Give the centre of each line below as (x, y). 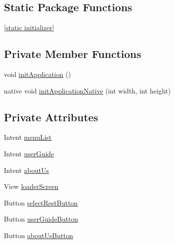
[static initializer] (29, 28)
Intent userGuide (29, 153)
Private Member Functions (73, 54)
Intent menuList (28, 137)
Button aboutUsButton (39, 235)
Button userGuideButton (41, 219)
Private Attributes (51, 117)
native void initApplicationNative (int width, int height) (87, 90)
